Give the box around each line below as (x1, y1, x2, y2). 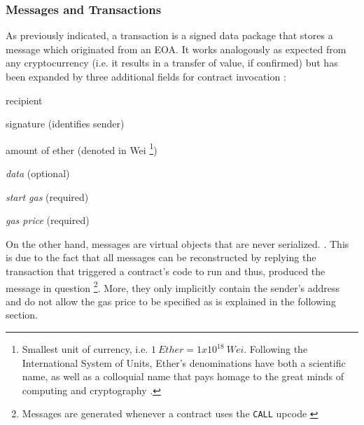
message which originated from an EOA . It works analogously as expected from (6, 41, 346, 56)
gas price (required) (6, 213, 90, 228)
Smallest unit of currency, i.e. (22, 342, 148, 356)
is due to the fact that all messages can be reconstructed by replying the (6, 250, 316, 265)
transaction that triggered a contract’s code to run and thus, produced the (6, 264, 325, 278)
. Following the (244, 342, 308, 356)
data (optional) (6, 166, 70, 181)
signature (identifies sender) (6, 116, 125, 131)
